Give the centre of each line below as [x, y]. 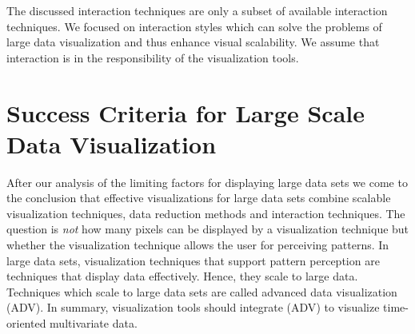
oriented [26, 323]
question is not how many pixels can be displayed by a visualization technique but [208, 229]
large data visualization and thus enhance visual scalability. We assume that [193, 42]
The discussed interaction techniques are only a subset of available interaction [197, 10]
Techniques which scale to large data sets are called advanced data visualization [202, 291]
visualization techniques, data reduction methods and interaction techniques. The [206, 213]
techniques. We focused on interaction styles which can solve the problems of [194, 26]
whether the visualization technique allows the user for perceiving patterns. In [198, 245]
